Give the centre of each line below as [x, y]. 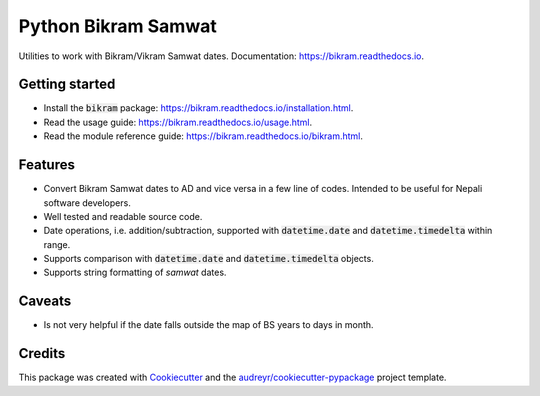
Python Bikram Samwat [117, 26]
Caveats [45, 301]
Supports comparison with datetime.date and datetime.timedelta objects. [208, 259]
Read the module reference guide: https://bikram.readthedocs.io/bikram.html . [203, 136]
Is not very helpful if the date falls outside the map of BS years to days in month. [208, 325]
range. [57, 244]
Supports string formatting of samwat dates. [135, 272]
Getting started [67, 84]
